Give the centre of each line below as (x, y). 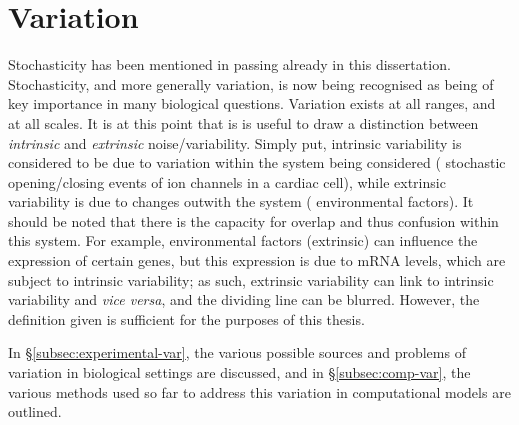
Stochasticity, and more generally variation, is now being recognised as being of (251, 83)
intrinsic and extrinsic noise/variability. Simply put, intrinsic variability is (235, 142)
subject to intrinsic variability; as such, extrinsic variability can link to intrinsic (251, 279)
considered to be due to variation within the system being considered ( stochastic (257, 162)
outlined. (35, 411)
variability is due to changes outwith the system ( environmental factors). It (241, 201)
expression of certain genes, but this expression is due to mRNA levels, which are (257, 260)
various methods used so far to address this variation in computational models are (259, 391)
